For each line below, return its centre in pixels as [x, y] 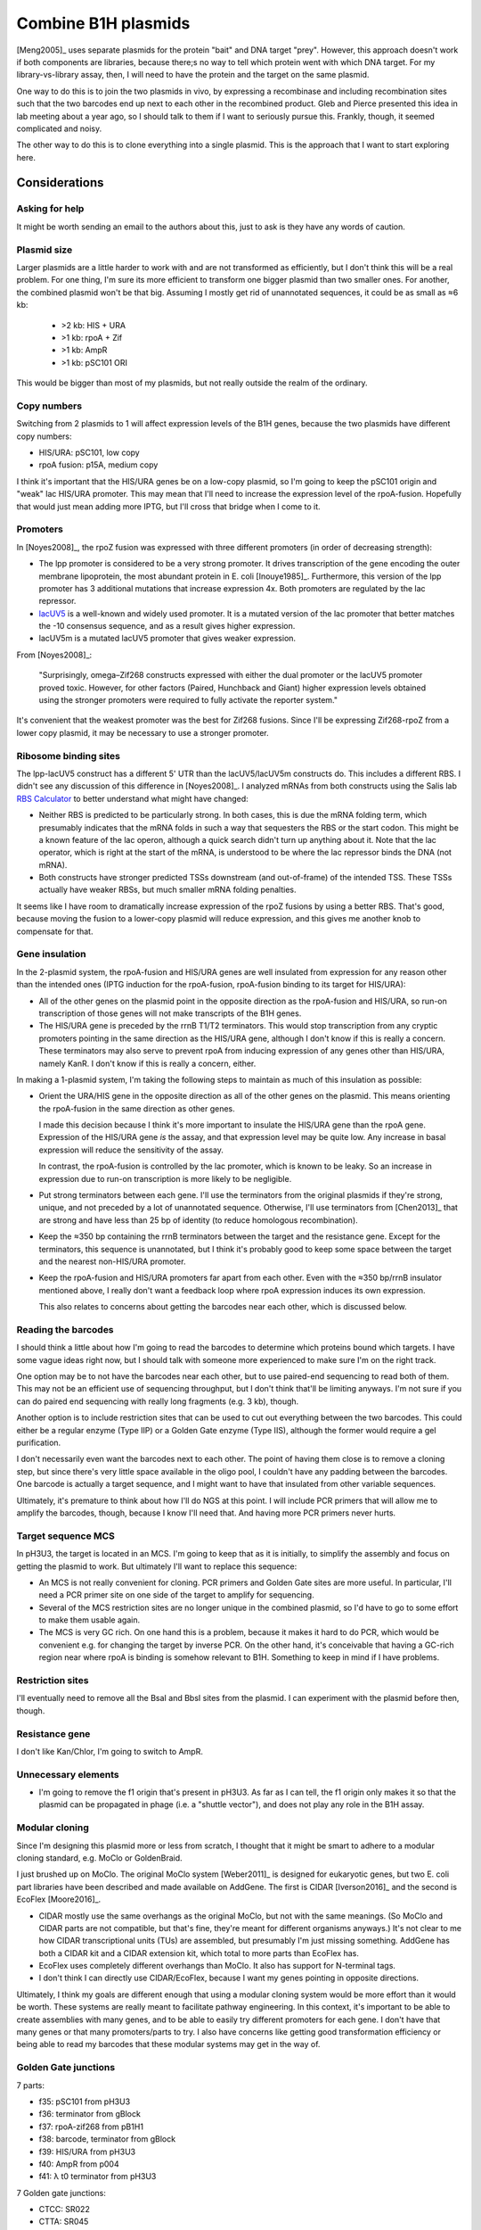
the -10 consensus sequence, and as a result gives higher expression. [167, 626]
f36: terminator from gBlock [90, 2114]
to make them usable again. [90, 1620]
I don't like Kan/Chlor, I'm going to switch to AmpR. [110, 1751]
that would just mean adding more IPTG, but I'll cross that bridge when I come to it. [168, 506]
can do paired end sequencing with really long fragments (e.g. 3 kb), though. [158, 1401]
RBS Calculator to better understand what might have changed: [132, 798]
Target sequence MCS [66, 1536]
